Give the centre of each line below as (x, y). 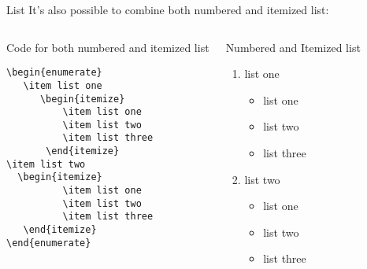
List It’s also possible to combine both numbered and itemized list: (168, 9)
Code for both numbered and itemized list (108, 47)
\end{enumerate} (49, 243)
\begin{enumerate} (54, 73)
